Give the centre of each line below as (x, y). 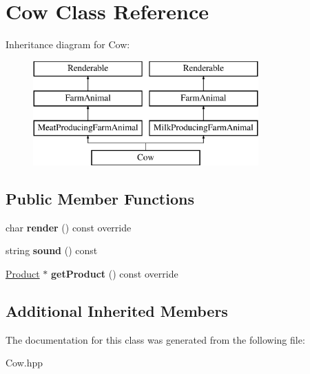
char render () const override (69, 227)
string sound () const (52, 250)
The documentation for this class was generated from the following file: (155, 339)
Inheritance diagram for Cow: (68, 44)
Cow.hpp (24, 363)
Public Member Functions (100, 198)
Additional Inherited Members (117, 310)
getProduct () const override (115, 273)
